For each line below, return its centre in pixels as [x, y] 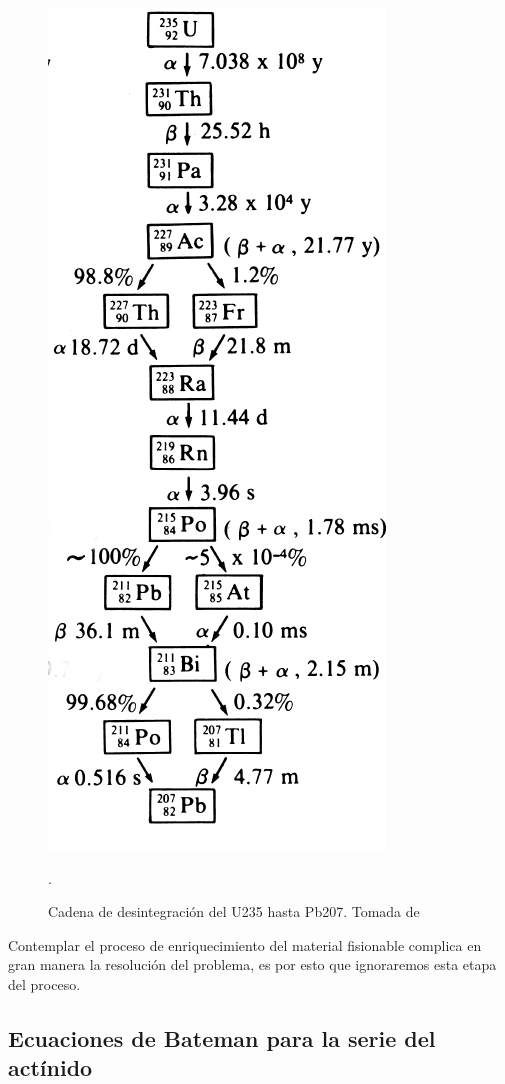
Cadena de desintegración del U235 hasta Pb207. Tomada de [234, 911]
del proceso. [44, 983]
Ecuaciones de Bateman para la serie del [222, 1037]
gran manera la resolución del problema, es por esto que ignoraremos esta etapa [252, 964]
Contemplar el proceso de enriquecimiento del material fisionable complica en [245, 944]
